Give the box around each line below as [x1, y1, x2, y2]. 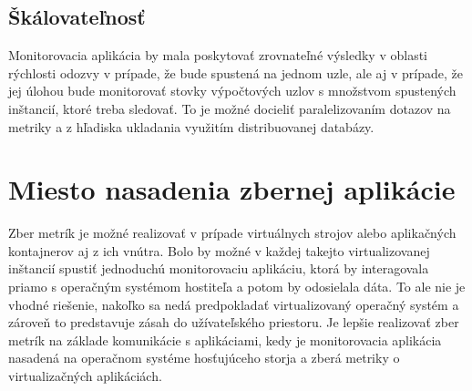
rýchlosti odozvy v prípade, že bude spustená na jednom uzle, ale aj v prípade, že [8, 63, 463, 82]
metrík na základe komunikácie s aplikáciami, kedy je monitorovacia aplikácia [8, 330, 442, 349]
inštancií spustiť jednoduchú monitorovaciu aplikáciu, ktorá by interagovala [8, 259, 429, 278]
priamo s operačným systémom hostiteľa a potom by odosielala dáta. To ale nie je [8, 277, 466, 296]
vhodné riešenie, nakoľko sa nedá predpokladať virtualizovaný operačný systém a [8, 294, 459, 314]
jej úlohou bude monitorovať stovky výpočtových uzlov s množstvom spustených [8, 81, 457, 100]
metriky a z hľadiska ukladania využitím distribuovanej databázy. [8, 117, 375, 136]
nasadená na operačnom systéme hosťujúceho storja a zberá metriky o [8, 348, 400, 367]
